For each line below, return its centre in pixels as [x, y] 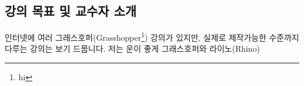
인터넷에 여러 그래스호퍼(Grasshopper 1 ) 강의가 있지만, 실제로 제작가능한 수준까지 [152, 36]
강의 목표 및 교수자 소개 [71, 11]
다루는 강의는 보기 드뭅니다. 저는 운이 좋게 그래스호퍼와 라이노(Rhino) [132, 49]
